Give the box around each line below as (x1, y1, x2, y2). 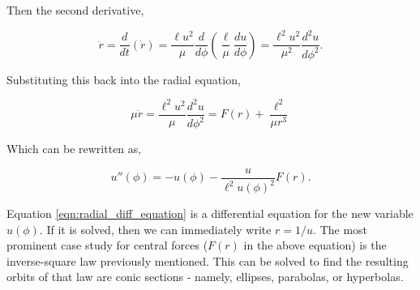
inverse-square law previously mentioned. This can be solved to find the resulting (6, 252, 409, 269)
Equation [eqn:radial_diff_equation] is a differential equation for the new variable (6, 205, 414, 221)
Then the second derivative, (6, 2, 144, 18)
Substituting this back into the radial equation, (6, 70, 241, 87)
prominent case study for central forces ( (6, 237, 208, 254)
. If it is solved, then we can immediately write (39, 220, 272, 237)
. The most (313, 220, 368, 237)
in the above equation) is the (243, 237, 387, 254)
